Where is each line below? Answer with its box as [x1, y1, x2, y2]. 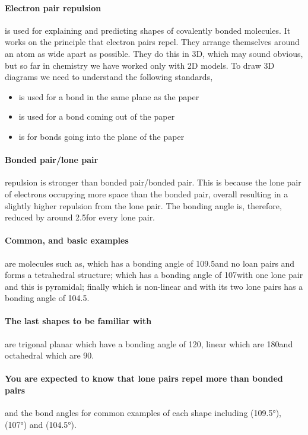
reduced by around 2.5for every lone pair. [5, 211, 155, 223]
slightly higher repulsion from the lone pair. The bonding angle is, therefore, [5, 199, 282, 212]
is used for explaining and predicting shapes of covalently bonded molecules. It [5, 24, 291, 36]
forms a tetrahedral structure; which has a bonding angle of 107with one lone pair [5, 268, 303, 281]
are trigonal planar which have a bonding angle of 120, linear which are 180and [5, 337, 293, 350]
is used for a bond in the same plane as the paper [18, 90, 199, 103]
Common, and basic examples [5, 234, 129, 247]
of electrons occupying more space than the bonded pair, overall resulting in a [5, 187, 288, 200]
